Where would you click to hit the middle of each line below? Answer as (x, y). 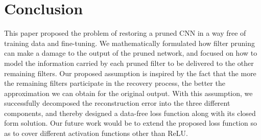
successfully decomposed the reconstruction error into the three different (117, 103)
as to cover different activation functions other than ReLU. (96, 133)
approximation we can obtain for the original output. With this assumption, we (128, 93)
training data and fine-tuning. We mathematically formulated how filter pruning (130, 43)
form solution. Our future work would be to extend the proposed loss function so (130, 123)
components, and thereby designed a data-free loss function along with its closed (130, 113)
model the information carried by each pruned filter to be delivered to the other (129, 63)
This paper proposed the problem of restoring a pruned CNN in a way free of (125, 33)
